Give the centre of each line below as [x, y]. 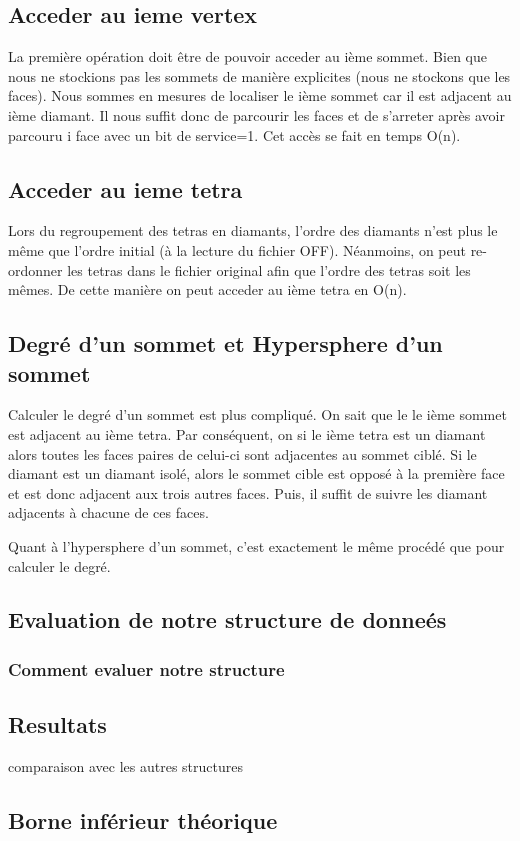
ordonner [35, 269]
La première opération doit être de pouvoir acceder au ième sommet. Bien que [247, 56]
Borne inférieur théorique [143, 819]
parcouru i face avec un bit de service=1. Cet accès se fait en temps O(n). [234, 134]
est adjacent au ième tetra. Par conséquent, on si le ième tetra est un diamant [247, 433]
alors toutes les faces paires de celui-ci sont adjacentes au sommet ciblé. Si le [242, 453]
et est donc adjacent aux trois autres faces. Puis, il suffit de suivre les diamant [248, 492]
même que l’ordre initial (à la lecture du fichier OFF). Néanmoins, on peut [237, 249]
